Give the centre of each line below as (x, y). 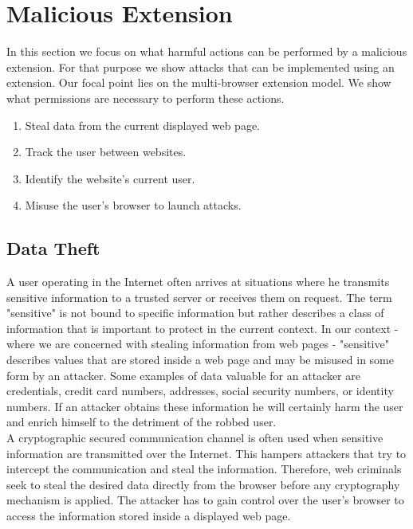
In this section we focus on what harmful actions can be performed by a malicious (207, 51)
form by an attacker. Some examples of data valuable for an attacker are (183, 375)
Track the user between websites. (106, 152)
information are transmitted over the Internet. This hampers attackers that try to (206, 453)
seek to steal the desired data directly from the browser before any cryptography (203, 484)
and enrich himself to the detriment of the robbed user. (142, 422)
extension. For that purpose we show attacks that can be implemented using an (201, 67)
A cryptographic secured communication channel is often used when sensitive (195, 438)
